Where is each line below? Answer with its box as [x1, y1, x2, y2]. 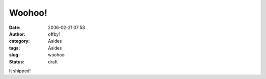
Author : [9, 31, 26, 37]
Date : [9, 25, 21, 30]
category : [9, 38, 30, 44]
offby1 [48, 31, 61, 37]
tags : [9, 45, 20, 51]
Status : [9, 59, 25, 65]
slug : [9, 52, 20, 58]
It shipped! [9, 68, 31, 74]
